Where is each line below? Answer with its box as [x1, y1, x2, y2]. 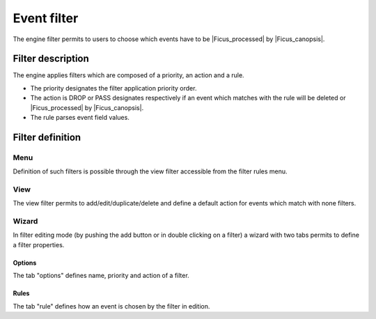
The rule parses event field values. [30, 114, 130, 122]
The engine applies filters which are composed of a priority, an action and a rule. [13, 71, 244, 79]
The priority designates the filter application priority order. [30, 84, 197, 92]
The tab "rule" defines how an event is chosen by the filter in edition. [13, 302, 210, 310]
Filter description [13, 53, 90, 65]
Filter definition [13, 131, 81, 143]
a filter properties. [13, 240, 65, 249]
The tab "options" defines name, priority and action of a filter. [13, 272, 189, 280]
